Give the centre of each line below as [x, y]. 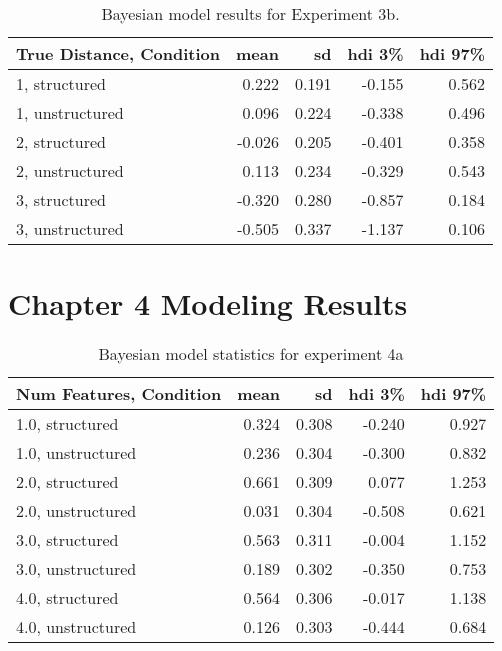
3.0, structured [67, 540]
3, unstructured [70, 228]
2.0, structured [67, 482]
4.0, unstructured [76, 627]
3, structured [61, 199]
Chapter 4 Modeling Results [208, 303]
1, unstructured [70, 112]
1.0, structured [67, 424]
